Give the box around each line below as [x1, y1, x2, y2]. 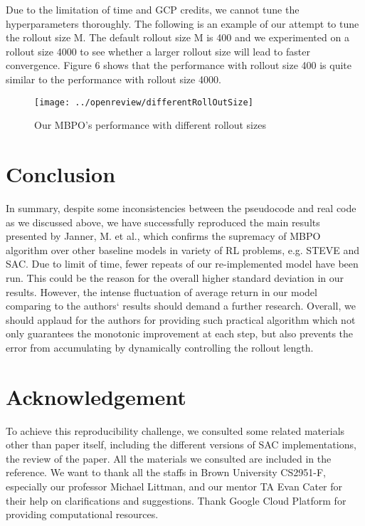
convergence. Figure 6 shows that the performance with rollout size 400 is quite [6, 58, 351, 73]
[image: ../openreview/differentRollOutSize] [34, 97, 253, 107]
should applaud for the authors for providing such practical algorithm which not [6, 312, 356, 327]
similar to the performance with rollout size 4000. [6, 71, 221, 86]
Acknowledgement [6, 382, 186, 411]
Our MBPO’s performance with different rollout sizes [34, 117, 266, 132]
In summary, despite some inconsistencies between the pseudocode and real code [6, 200, 356, 215]
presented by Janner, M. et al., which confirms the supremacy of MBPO [6, 228, 321, 243]
